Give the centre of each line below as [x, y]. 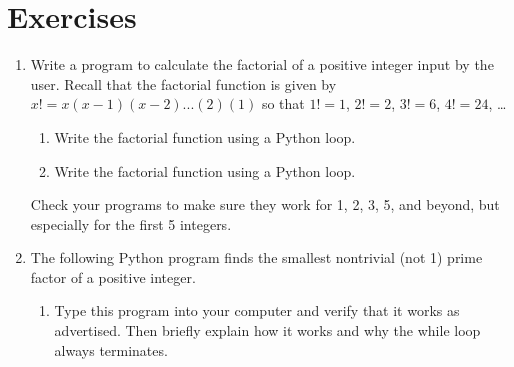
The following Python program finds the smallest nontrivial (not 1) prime [256, 257]
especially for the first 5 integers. [131, 223]
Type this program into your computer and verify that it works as [257, 310]
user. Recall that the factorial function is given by [183, 83]
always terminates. [111, 349]
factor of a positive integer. [113, 276]
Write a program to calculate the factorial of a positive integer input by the [262, 64]
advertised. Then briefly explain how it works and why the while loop [267, 330]
